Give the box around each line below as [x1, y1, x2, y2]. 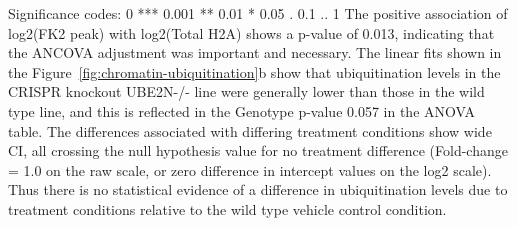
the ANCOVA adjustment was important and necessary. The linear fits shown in [8, 42, 502, 63]
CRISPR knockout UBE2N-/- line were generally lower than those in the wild [8, 81, 485, 102]
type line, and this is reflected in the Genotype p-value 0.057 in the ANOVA [8, 100, 475, 121]
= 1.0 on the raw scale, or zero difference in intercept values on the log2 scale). [8, 159, 492, 180]
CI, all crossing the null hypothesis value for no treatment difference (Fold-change [8, 140, 508, 161]
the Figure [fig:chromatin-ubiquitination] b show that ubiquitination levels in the [8, 61, 501, 82]
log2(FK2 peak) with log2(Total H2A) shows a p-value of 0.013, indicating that [8, 22, 495, 43]
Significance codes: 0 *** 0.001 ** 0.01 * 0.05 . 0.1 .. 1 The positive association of [8, 3, 508, 23]
